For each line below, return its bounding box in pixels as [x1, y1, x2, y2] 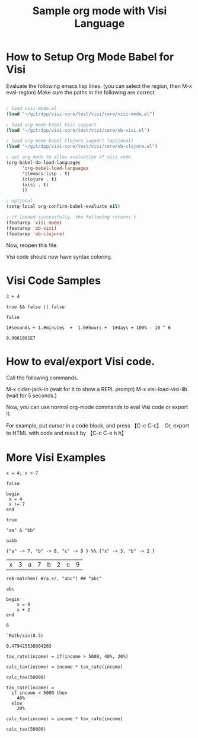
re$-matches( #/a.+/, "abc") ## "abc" [6, 576, 102, 582]
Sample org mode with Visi [32, 4, 167, 18]
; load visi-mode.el [6, 105, 58, 111]
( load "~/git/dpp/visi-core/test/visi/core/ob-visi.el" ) [6, 127, 150, 133]
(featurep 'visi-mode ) [6, 220, 62, 226]
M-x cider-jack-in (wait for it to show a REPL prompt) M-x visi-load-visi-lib [6, 386, 188, 393]
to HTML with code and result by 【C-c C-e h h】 [6, 429, 127, 437]
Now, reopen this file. [6, 242, 58, 249]
